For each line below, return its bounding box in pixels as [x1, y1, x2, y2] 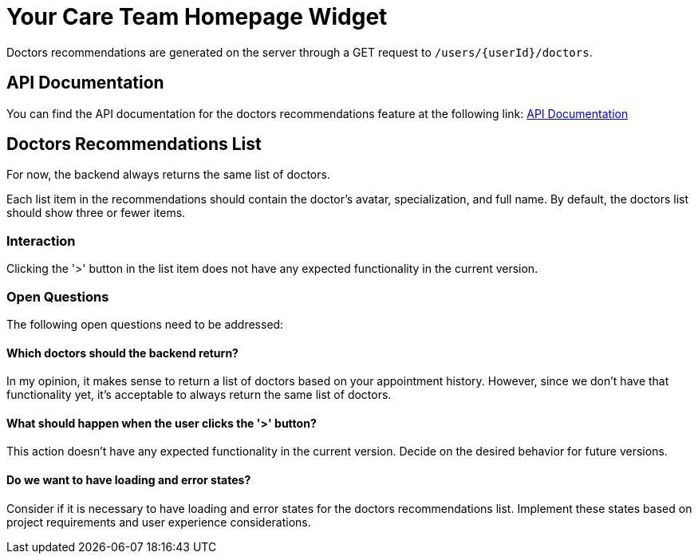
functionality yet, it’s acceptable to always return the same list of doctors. [6, 388, 392, 402]
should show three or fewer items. [6, 206, 186, 220]
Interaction [6, 232, 76, 249]
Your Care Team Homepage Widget [6, 3, 388, 30]
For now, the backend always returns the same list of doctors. [6, 168, 330, 182]
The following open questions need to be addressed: [6, 317, 284, 331]
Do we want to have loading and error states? [6, 472, 251, 487]
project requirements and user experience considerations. [6, 515, 311, 529]
